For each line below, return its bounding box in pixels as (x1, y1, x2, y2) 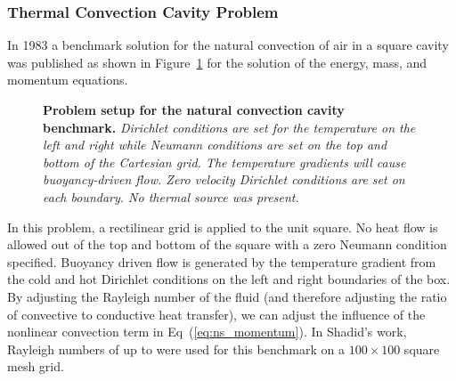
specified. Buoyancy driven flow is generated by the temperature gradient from (7, 252, 436, 271)
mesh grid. (7, 357, 64, 376)
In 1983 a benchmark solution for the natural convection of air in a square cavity (7, 36, 449, 54)
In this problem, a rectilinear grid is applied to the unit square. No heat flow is (7, 217, 438, 236)
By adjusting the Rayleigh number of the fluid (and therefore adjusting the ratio (7, 287, 447, 305)
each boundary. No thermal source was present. (43, 187, 299, 206)
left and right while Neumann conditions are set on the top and (43, 135, 387, 154)
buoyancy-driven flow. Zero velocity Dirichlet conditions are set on (43, 170, 405, 189)
